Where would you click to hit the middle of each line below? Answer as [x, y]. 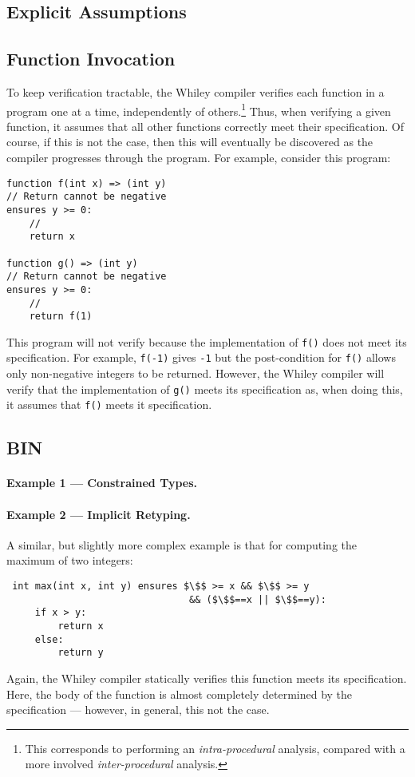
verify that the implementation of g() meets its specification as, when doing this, [205, 388]
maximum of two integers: [70, 560]
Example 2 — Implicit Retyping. [99, 514]
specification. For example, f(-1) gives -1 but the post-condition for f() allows [201, 357]
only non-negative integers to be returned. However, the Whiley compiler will [196, 373]
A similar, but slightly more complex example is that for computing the [182, 544]
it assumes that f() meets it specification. [109, 404]
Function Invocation [91, 59]
